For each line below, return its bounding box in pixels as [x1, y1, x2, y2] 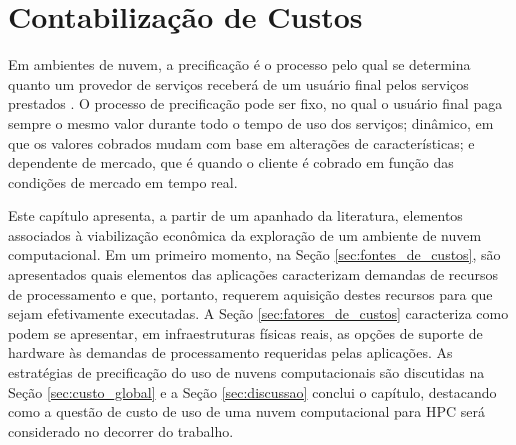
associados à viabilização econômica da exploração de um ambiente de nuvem [8, 224, 482, 245]
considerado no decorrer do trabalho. [8, 420, 234, 441]
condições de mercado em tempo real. [8, 171, 238, 192]
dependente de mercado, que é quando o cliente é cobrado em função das [8, 152, 454, 173]
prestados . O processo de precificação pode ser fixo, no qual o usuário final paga [8, 93, 503, 114]
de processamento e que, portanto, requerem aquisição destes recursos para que [8, 283, 493, 304]
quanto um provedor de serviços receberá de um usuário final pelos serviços [8, 73, 469, 94]
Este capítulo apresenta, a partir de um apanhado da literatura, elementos [8, 205, 463, 226]
